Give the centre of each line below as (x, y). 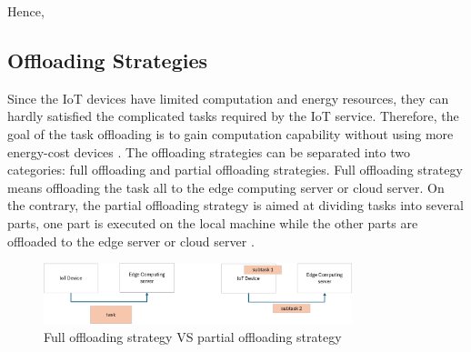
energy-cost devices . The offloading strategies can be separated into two (209, 151)
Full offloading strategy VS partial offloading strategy (193, 336)
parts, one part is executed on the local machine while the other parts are (213, 222)
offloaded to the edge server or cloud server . (131, 241)
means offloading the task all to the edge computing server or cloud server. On (226, 187)
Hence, (26, 11)
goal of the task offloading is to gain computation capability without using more (230, 133)
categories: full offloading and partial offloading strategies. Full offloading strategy (235, 170)
